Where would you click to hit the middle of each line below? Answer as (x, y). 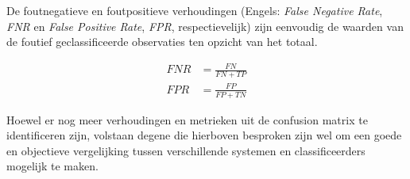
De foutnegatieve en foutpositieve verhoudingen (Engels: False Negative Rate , (195, 10)
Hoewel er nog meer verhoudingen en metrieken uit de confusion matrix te (187, 119)
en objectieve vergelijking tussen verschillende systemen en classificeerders (186, 150)
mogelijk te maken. (52, 166)
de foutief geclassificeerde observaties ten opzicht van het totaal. (162, 42)
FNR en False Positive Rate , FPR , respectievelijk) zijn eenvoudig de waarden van (205, 26)
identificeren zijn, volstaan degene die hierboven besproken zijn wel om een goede (204, 135)
